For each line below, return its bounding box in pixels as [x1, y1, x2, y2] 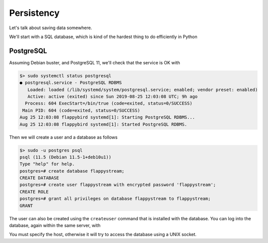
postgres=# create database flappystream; [19, 168, 125, 174]
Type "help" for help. [19, 161, 75, 167]
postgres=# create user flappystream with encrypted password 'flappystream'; [19, 182, 216, 188]
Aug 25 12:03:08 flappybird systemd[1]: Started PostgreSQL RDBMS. [19, 121, 188, 127]
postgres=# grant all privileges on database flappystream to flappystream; [19, 196, 211, 201]
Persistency [9, 7, 60, 18]
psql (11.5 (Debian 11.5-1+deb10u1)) [19, 154, 112, 160]
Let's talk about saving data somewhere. [9, 25, 92, 31]
